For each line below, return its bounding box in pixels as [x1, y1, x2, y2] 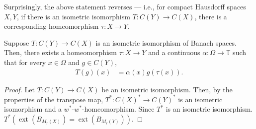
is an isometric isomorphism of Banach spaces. [95, 37, 237, 48]
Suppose [4, 37, 29, 48]
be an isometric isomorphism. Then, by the [101, 84, 233, 94]
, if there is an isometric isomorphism [16, 11, 130, 21]
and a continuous [148, 47, 200, 58]
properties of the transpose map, [4, 94, 103, 104]
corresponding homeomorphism [4, 21, 99, 31]
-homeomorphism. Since [82, 104, 155, 114]
